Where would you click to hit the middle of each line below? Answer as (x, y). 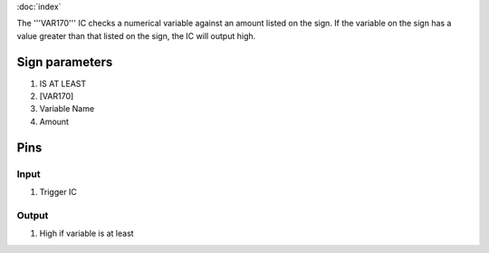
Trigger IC (58, 192)
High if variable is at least (87, 234)
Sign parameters (65, 62)
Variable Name (67, 109)
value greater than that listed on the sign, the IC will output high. (136, 35)
